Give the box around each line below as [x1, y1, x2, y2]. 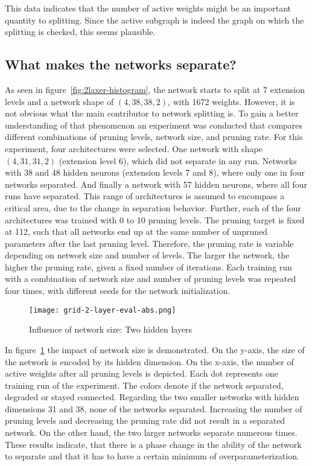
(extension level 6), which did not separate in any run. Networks [59, 154, 297, 167]
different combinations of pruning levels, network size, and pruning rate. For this [5, 130, 303, 143]
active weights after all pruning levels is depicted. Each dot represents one [5, 367, 278, 380]
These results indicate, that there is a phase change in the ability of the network [5, 438, 302, 450]
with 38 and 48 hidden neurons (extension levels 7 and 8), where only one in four [5, 166, 305, 179]
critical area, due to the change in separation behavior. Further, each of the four [5, 201, 301, 214]
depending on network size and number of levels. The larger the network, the [5, 249, 290, 261]
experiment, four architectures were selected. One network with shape [5, 142, 263, 155]
